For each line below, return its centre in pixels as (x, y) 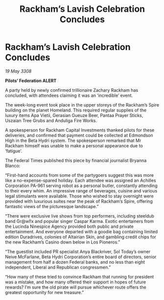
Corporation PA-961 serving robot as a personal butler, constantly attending (81, 186)
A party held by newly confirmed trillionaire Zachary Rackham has (72, 90)
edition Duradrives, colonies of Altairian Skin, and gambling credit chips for (81, 237)
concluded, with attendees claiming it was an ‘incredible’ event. (69, 95)
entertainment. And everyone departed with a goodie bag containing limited (82, 231)
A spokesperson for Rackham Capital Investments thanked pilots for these (80, 130)
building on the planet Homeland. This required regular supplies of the (76, 110)
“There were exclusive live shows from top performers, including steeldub (80, 216)
